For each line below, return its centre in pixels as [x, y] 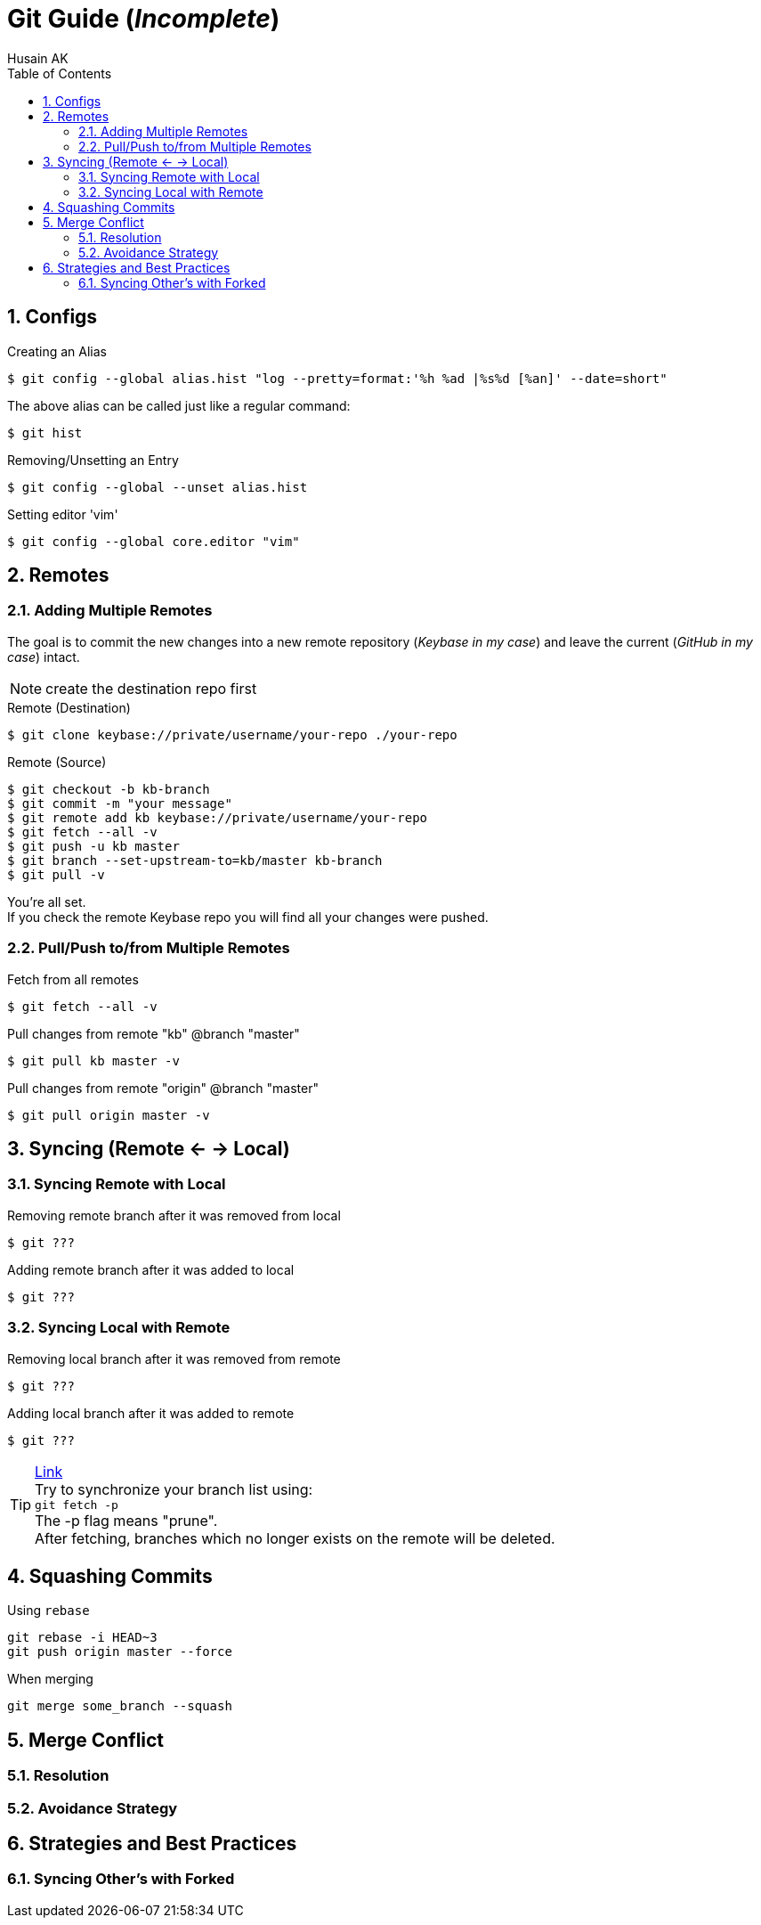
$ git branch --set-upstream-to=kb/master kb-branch [195, 860]
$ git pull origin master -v [109, 1115]
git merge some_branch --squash [120, 1706]
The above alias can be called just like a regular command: [179, 405]
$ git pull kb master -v [93, 1060]
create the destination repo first [151, 688]
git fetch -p [77, 1505]
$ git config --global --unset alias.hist [158, 487]
